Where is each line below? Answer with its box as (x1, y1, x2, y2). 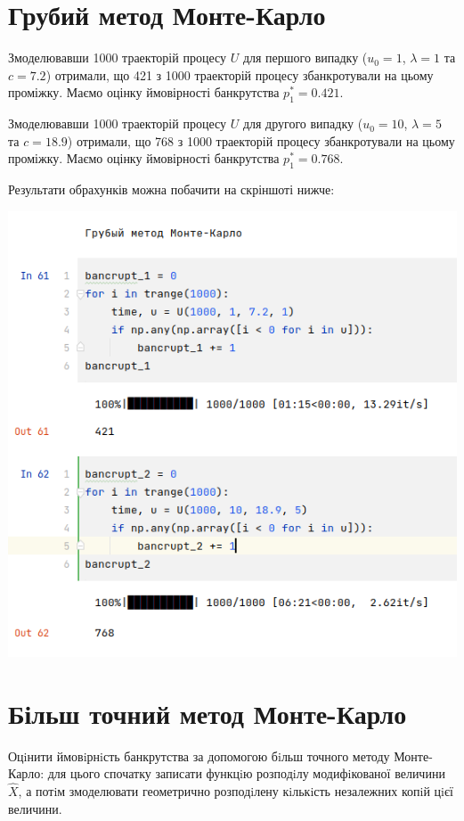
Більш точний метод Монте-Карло (8, 694, 407, 731)
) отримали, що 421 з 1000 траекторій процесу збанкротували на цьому (45, 65, 434, 84)
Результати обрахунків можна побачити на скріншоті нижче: (8, 180, 335, 199)
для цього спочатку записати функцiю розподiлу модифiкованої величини (47, 764, 445, 783)
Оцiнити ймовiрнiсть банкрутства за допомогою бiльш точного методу (8, 746, 390, 765)
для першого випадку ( (242, 48, 368, 67)
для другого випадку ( (242, 114, 363, 133)
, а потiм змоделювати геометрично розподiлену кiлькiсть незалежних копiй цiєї (18, 782, 453, 800)
